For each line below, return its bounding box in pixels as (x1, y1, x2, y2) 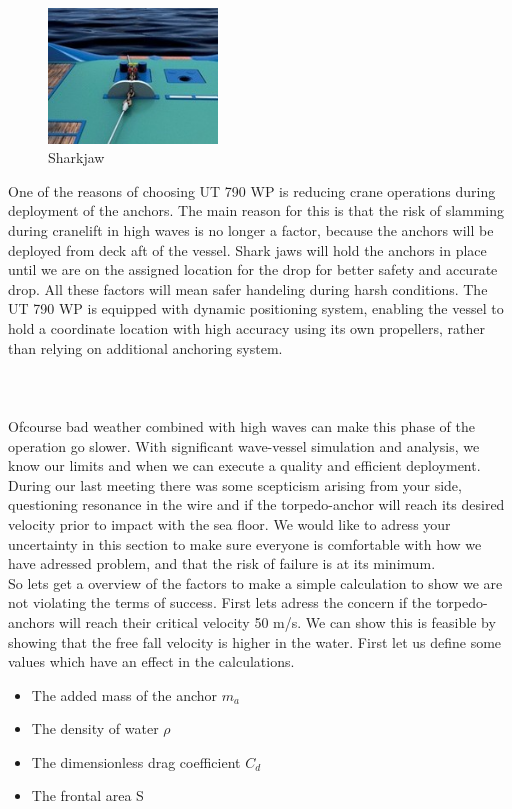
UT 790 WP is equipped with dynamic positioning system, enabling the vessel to (8, 298, 504, 319)
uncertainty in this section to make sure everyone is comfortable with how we (8, 533, 482, 554)
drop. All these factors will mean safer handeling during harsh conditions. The (8, 278, 488, 299)
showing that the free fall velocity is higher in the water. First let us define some (8, 631, 502, 652)
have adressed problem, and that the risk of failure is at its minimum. (8, 553, 436, 574)
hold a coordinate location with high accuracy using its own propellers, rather (8, 318, 485, 339)
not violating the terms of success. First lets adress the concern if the (8, 592, 432, 613)
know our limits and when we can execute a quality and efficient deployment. (8, 455, 481, 476)
